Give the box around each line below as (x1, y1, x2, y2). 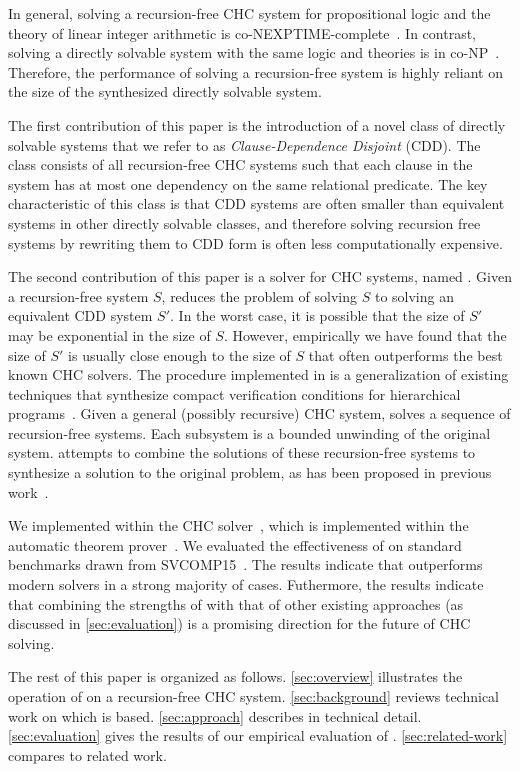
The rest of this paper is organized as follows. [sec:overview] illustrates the (8, 666, 463, 687)
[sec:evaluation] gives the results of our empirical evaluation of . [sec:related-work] (8, 725, 508, 746)
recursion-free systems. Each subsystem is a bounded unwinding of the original (8, 422, 491, 443)
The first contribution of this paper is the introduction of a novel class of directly (8, 114, 506, 135)
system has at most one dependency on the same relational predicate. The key (8, 173, 488, 194)
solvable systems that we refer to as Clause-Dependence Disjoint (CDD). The (8, 134, 481, 155)
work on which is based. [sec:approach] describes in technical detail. (8, 705, 422, 726)
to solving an (374, 285, 454, 306)
